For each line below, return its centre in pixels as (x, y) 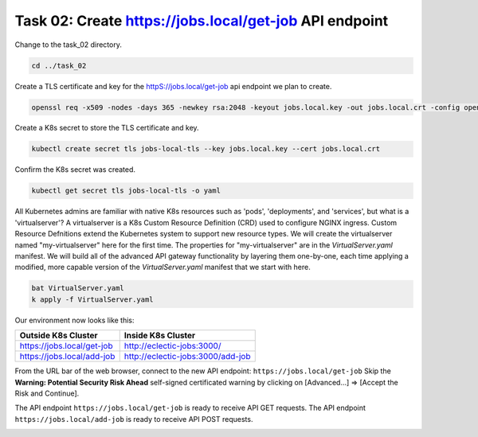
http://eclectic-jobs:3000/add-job (187, 357)
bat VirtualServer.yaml (78, 288)
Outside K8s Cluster (59, 336)
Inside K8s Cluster (160, 336)
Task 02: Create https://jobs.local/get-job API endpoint (202, 21)
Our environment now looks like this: (74, 320)
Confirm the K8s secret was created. (75, 170)
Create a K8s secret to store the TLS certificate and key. (107, 128)
